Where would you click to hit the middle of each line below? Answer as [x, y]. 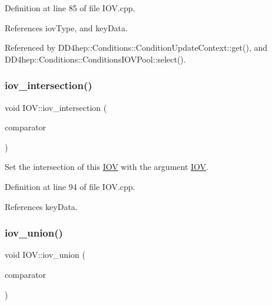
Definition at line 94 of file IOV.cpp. [70, 186]
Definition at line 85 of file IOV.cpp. [70, 8]
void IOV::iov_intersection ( [56, 107]
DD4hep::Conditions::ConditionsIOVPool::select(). [95, 59]
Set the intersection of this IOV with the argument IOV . [107, 167]
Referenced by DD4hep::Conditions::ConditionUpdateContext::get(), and [136, 47]
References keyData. [41, 206]
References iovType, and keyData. [66, 27]
